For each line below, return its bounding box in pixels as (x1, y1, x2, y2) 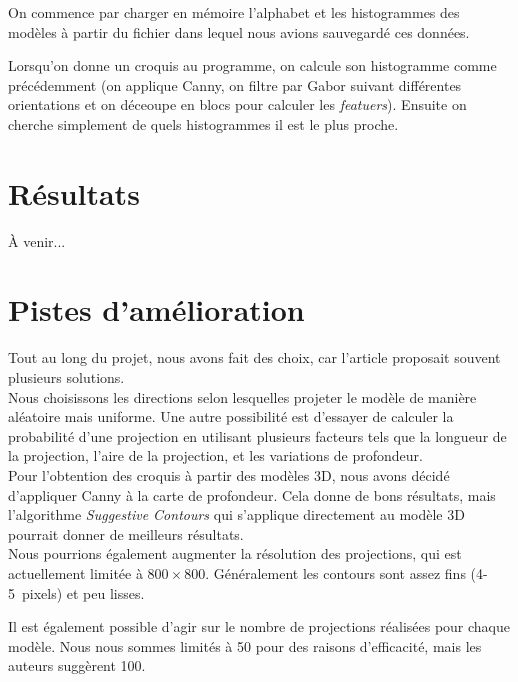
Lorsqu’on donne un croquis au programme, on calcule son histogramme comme (8, 55, 497, 76)
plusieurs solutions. (8, 367, 125, 387)
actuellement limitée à (8, 562, 143, 583)
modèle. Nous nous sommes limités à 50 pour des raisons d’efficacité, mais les (8, 635, 482, 656)
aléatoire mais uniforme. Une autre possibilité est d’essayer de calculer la (8, 406, 454, 427)
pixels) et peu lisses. (21, 582, 145, 603)
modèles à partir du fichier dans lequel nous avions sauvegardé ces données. (8, 21, 470, 42)
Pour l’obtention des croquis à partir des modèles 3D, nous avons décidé (8, 464, 450, 485)
